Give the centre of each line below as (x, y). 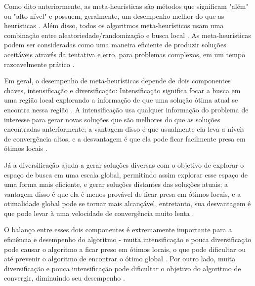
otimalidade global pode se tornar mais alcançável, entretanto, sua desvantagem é (127, 203)
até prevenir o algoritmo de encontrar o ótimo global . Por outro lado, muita (120, 259)
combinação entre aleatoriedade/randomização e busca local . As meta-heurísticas (127, 35)
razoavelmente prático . (39, 64)
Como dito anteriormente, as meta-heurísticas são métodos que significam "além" (126, 6)
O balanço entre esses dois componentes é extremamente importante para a (118, 230)
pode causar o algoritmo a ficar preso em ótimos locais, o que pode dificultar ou (125, 249)
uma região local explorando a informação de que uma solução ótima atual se (121, 100)
